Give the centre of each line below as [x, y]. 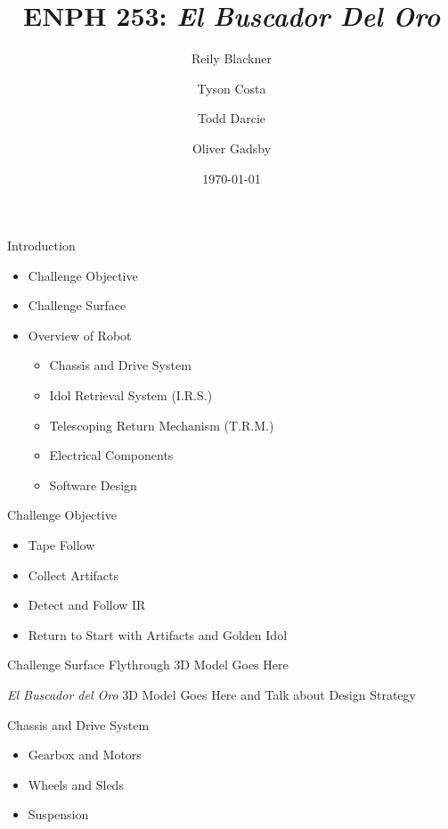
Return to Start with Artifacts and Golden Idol [158, 634]
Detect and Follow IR [87, 605]
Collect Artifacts [73, 575]
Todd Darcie [232, 118]
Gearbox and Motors [85, 755]
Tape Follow [61, 545]
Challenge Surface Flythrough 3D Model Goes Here [148, 665]
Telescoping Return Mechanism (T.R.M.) [162, 425]
